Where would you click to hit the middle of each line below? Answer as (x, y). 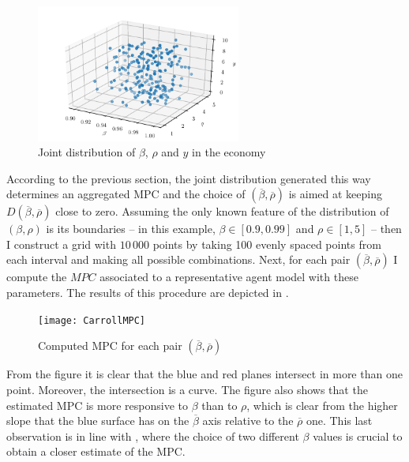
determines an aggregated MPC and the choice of (126, 194)
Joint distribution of (87, 152)
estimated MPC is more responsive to (97, 405)
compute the (37, 277)
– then (386, 229)
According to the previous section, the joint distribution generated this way (189, 178)
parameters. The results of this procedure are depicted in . (148, 293)
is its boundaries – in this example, (131, 229)
